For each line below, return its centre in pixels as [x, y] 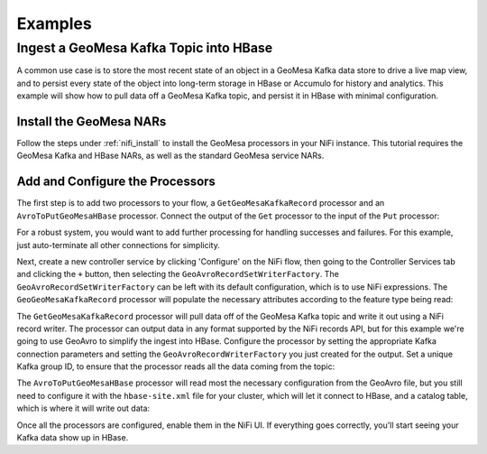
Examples [54, 23]
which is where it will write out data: [83, 408]
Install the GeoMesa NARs [92, 121]
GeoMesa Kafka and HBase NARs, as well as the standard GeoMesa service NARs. [170, 156]
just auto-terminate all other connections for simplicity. [118, 245]
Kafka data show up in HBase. [73, 438]
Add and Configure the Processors [116, 182]
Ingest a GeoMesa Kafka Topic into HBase [145, 48]
